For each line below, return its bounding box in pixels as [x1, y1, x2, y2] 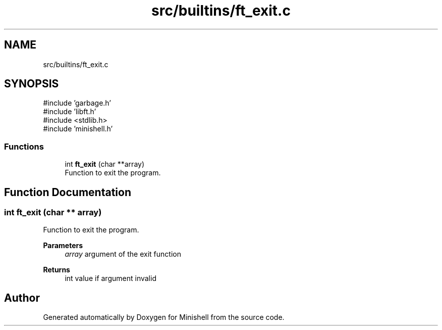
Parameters [43, 241, 83, 250]
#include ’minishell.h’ [43, 124, 113, 133]
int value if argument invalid [65, 274, 156, 283]
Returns [43, 265, 70, 274]
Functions [4, 141, 44, 152]
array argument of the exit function [65, 250, 181, 259]
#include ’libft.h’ [43, 107, 96, 116]
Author [4, 291, 40, 304]
